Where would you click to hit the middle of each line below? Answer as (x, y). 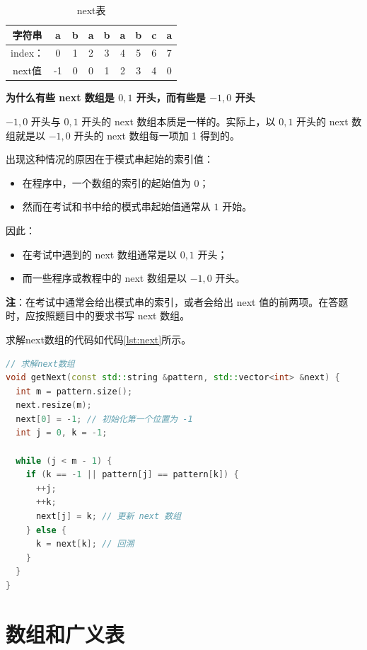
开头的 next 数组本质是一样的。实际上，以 (179, 121)
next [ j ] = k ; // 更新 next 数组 (109, 517)
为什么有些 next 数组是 (60, 97)
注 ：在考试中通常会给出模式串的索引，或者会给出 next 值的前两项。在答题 (177, 301)
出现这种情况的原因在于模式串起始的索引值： (110, 159)
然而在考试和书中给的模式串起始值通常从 (116, 206)
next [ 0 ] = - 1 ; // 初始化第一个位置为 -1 (104, 419)
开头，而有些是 (171, 97)
